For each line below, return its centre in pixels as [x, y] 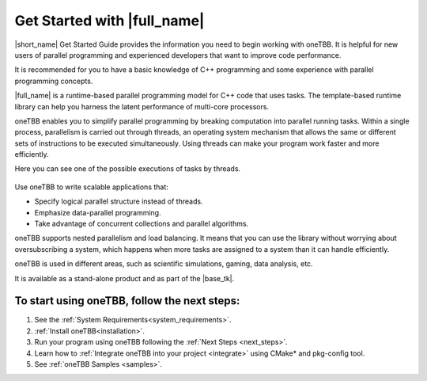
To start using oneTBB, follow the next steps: [127, 301]
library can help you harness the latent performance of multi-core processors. [142, 106]
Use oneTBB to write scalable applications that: [92, 187]
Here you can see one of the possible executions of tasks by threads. [128, 169]
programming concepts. [54, 81]
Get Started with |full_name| [110, 21]
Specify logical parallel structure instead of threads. [119, 201]
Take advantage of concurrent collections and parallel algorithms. [142, 224]
